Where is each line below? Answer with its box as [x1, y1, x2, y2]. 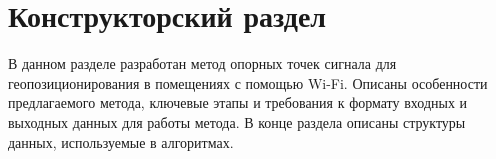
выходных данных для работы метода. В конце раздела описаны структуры [8, 111, 466, 132]
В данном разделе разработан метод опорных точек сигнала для [8, 53, 397, 74]
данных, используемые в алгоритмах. [8, 131, 234, 152]
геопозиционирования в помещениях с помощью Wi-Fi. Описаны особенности [8, 72, 488, 93]
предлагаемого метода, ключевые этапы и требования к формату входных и [8, 92, 468, 113]
